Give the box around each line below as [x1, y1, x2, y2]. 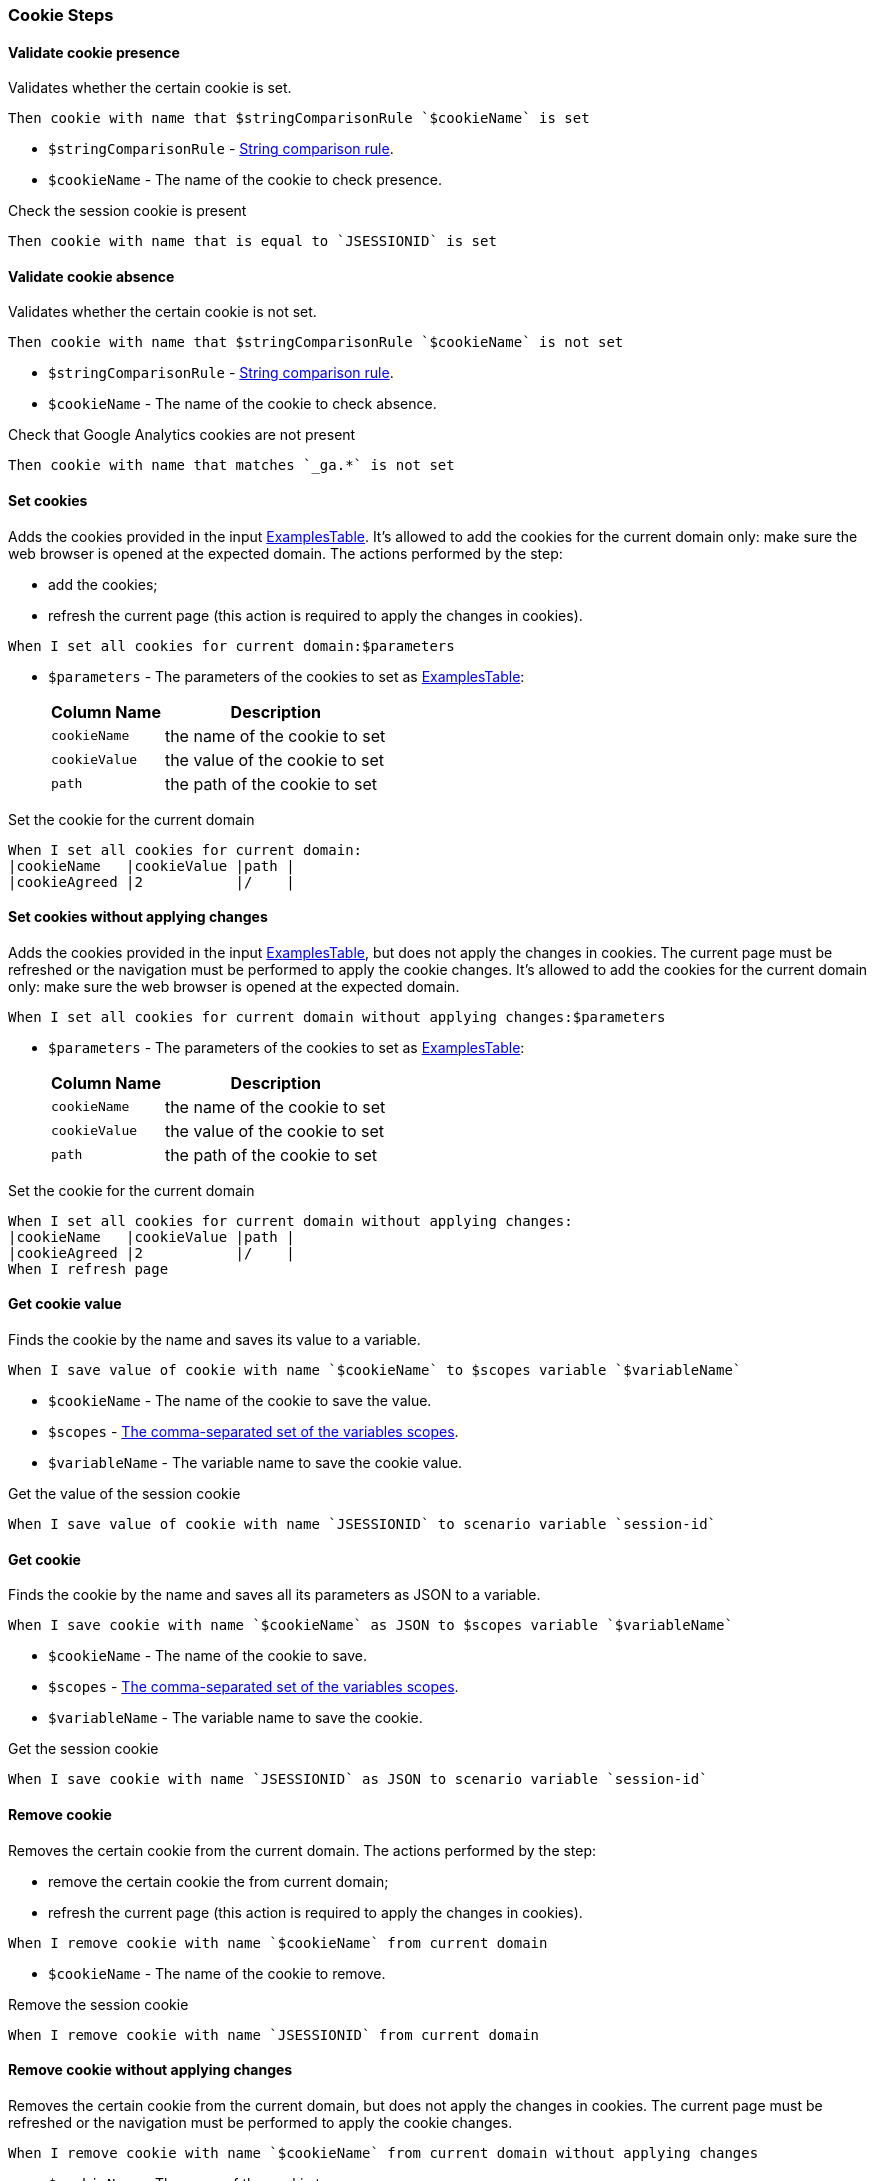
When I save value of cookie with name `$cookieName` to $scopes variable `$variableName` [8, 1362, 742, 1379]
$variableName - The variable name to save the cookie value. [48, 1454, 463, 1472]
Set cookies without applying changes [8, 908, 268, 926]
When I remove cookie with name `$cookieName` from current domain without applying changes [8, 2144, 759, 2161]
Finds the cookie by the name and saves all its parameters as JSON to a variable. [8, 1586, 541, 1604]
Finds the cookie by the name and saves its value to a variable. [8, 1331, 421, 1349]
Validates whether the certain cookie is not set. [8, 303, 317, 321]
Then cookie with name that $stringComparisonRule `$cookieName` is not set [8, 334, 624, 351]
